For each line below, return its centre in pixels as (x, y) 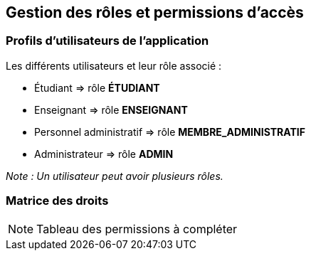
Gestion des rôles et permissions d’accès (155, 12)
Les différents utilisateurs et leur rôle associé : (114, 65)
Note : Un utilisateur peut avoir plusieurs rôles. (115, 176)
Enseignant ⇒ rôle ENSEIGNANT (111, 110)
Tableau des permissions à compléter (137, 229)
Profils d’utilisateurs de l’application (107, 41)
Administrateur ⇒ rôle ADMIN (104, 154)
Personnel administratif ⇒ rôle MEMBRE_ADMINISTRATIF (170, 132)
